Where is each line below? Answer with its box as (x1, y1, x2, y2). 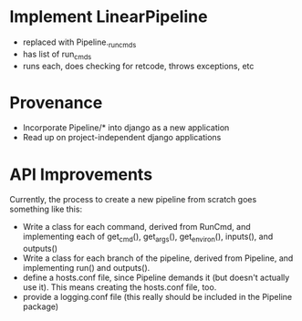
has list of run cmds (22, 48, 92, 61)
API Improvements (9, 164, 153, 184)
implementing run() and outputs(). (22, 263, 151, 274)
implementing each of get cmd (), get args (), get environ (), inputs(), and (22, 231, 274, 244)
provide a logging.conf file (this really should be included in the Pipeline (22, 292, 293, 303)
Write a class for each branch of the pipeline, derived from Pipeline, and (22, 253, 294, 264)
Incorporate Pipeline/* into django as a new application (22, 122, 230, 133)
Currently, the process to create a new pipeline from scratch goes (9, 194, 257, 205)
